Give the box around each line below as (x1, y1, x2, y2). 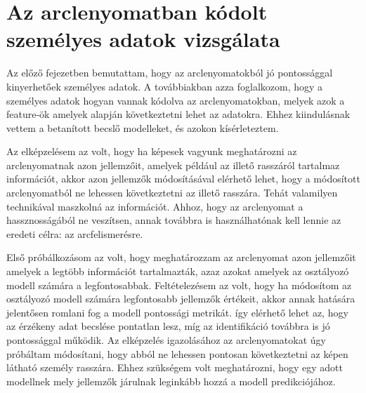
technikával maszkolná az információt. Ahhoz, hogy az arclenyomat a (6, 199, 303, 213)
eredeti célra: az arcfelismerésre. (6, 226, 143, 241)
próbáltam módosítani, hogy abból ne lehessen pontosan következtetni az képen (6, 346, 348, 361)
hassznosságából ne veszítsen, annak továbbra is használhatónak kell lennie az (6, 213, 341, 227)
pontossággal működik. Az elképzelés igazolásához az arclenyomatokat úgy (6, 333, 326, 347)
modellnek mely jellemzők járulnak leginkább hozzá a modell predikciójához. (6, 373, 336, 388)
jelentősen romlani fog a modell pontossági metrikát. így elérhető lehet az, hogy (6, 305, 348, 319)
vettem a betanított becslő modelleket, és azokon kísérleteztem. (6, 120, 279, 135)
